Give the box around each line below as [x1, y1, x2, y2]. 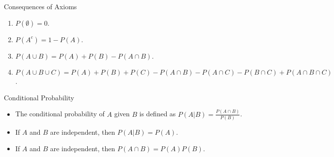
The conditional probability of [15, 109, 105, 119]
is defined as [139, 109, 176, 119]
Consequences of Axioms [4, 1, 77, 11]
